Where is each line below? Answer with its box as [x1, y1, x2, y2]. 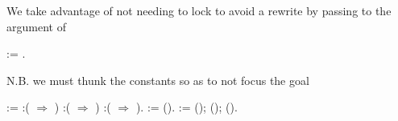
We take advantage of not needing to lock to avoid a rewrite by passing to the [6, 2, 392, 18]
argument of [6, 18, 66, 34]
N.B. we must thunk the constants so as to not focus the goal [6, 71, 309, 88]
